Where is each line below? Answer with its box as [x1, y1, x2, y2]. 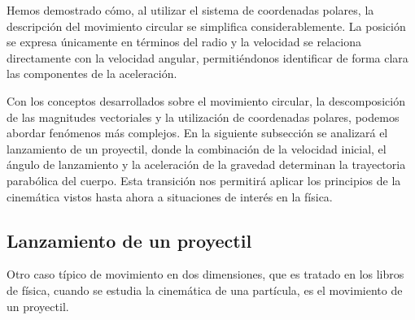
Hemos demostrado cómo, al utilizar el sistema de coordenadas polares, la [7, 2, 374, 18]
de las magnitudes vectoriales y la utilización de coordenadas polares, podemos [7, 108, 400, 125]
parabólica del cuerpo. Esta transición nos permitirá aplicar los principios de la [7, 171, 401, 188]
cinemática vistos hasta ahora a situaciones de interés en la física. [7, 188, 333, 205]
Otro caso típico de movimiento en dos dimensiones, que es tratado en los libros [7, 266, 404, 283]
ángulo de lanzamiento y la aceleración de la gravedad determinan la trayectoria [7, 156, 406, 173]
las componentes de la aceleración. [7, 65, 177, 82]
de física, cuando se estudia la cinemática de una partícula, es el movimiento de [7, 281, 403, 298]
